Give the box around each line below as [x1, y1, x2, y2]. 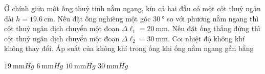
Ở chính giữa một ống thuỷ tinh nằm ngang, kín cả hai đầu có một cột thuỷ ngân [4, 3, 261, 13]
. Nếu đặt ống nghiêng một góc [53, 13, 151, 23]
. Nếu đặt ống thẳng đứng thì [167, 23, 260, 34]
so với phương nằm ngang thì [167, 13, 259, 23]
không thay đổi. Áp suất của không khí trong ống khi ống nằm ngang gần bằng [4, 43, 254, 54]
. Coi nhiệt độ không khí [167, 33, 245, 43]
